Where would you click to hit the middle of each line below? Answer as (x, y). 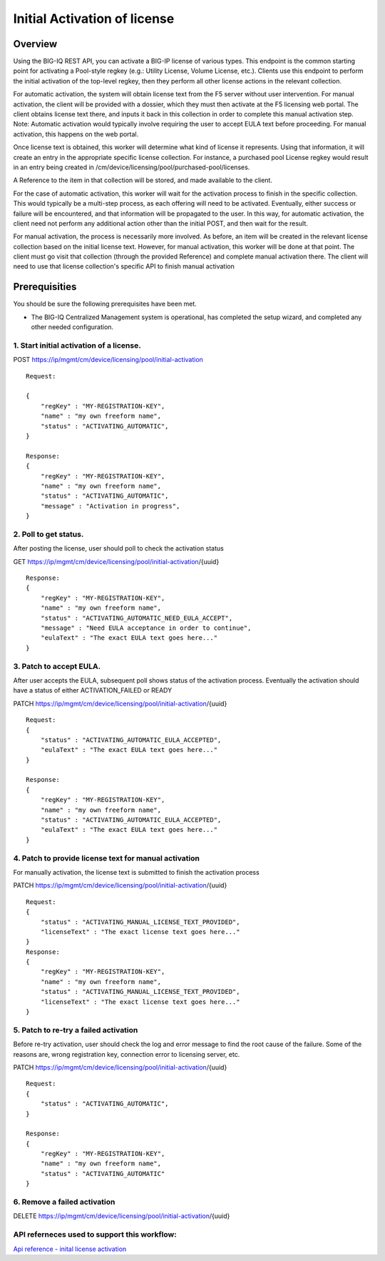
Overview (35, 44)
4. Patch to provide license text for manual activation (106, 858)
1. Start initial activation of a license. (77, 345)
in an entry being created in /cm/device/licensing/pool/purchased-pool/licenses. (132, 167)
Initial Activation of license (94, 19)
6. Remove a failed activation (64, 1202)
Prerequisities (45, 287)
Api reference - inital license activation (70, 1249)
